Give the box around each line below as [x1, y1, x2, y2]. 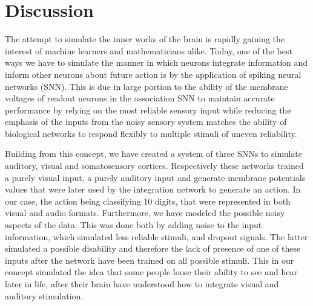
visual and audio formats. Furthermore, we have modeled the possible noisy [5, 206, 285, 219]
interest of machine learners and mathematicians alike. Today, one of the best [5, 44, 292, 57]
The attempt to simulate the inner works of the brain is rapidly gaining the [5, 33, 285, 45]
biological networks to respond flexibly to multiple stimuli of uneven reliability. [5, 127, 297, 139]
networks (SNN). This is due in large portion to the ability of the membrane [5, 80, 288, 92]
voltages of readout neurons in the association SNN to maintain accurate [5, 92, 275, 104]
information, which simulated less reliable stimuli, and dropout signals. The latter [5, 230, 308, 243]
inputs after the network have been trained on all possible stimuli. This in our [5, 253, 294, 266]
